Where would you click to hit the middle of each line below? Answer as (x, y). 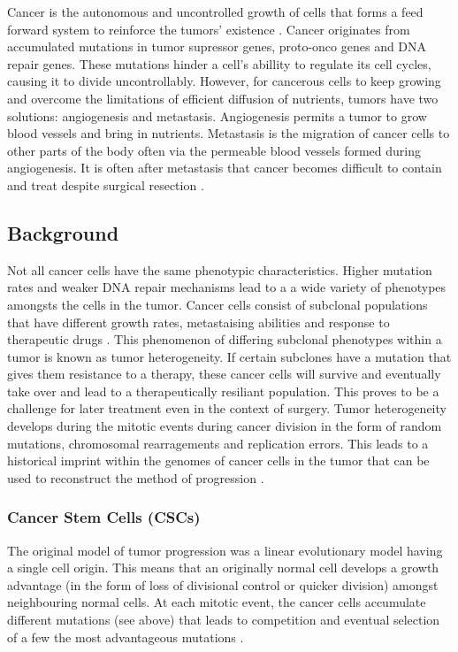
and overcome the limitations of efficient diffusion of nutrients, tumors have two (223, 98)
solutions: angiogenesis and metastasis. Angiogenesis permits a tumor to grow (217, 115)
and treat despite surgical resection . (106, 184)
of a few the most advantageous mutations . (126, 637)
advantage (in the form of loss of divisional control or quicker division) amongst (223, 584)
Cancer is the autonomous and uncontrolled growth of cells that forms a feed (215, 12)
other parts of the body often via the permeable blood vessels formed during (214, 150)
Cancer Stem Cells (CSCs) (104, 517)
